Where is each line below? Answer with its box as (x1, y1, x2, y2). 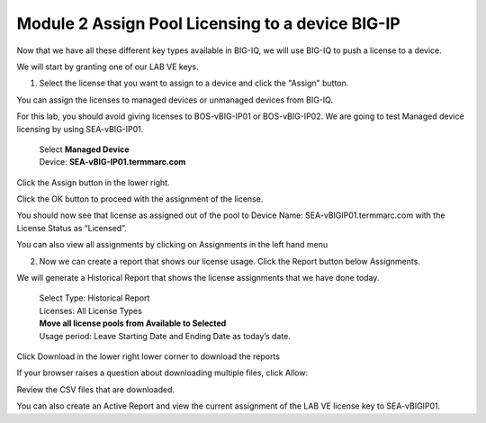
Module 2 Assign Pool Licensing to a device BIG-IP (16, 13, 400, 33)
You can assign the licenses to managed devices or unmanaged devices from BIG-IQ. (16, 94, 333, 105)
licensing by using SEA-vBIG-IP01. (16, 123, 144, 134)
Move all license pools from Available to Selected (39, 318, 227, 328)
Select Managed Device (39, 144, 130, 155)
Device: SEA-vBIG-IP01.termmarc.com (39, 157, 186, 167)
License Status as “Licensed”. (16, 222, 127, 233)
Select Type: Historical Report (39, 292, 150, 303)
